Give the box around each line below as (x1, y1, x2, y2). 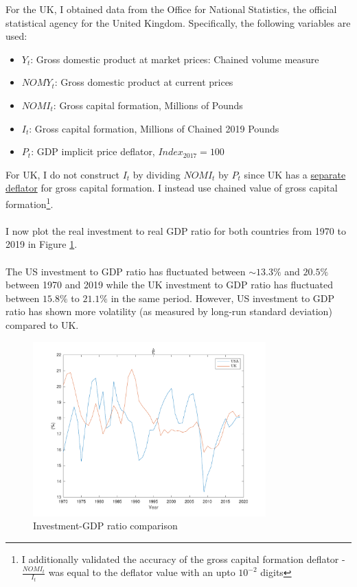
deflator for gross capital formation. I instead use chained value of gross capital (5, 181, 338, 195)
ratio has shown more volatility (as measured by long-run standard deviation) (5, 304, 332, 319)
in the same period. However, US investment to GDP (111, 290, 335, 305)
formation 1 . (5, 194, 54, 211)
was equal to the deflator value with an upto (48, 565, 235, 579)
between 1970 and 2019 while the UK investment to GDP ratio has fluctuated (5, 277, 334, 292)
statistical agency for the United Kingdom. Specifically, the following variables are (5, 15, 351, 30)
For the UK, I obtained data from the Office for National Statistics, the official (5, 2, 337, 16)
